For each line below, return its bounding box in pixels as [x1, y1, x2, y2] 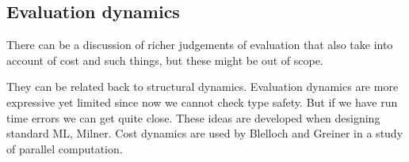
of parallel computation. [6, 140, 123, 156]
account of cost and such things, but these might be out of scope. [6, 51, 323, 68]
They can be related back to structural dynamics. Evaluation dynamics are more [6, 78, 399, 95]
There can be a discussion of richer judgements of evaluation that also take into [6, 36, 393, 53]
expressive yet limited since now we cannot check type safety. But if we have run [6, 93, 398, 110]
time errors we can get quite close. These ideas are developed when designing [6, 109, 380, 126]
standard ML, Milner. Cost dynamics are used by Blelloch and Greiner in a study [6, 125, 403, 141]
